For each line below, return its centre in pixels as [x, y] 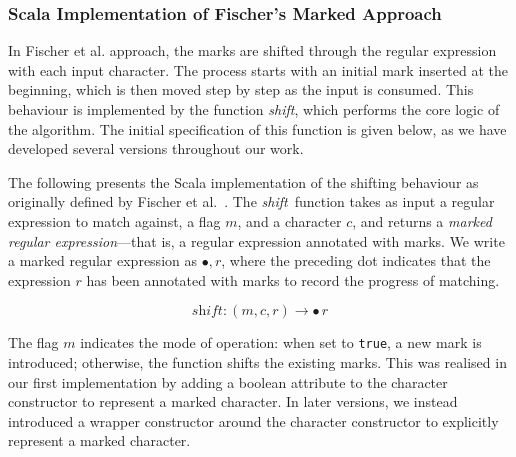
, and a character [289, 220]
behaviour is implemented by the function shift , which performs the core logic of [254, 109]
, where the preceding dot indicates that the [356, 260]
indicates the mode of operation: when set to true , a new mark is [281, 342]
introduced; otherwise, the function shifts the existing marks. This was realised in [257, 362]
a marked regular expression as [102, 260]
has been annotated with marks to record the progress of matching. [293, 279]
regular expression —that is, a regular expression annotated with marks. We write [256, 240]
